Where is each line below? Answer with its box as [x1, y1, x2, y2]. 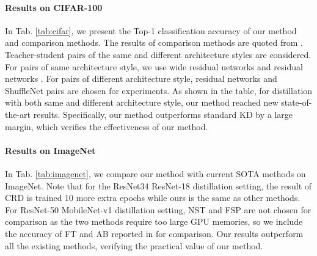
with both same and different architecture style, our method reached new [5, 96, 279, 109]
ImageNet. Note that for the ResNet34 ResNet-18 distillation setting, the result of [5, 179, 312, 192]
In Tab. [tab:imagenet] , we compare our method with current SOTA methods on [5, 167, 306, 180]
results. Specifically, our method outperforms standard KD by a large [33, 108, 293, 120]
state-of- [281, 96, 312, 109]
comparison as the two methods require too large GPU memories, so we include [5, 215, 303, 228]
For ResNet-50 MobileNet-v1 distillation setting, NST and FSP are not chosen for [5, 203, 312, 216]
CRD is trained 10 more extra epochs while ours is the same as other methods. [5, 191, 301, 204]
